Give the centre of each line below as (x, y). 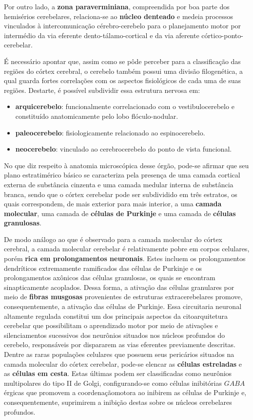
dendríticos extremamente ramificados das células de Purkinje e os (103, 268)
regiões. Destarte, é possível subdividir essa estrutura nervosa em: (102, 90)
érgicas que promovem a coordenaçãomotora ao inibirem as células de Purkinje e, (125, 392)
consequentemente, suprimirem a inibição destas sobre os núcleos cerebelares (118, 402)
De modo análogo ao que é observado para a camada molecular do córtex (113, 239)
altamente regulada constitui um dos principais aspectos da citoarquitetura (116, 316)
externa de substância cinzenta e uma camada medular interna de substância (119, 184)
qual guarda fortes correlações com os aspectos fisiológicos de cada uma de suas (123, 80)
